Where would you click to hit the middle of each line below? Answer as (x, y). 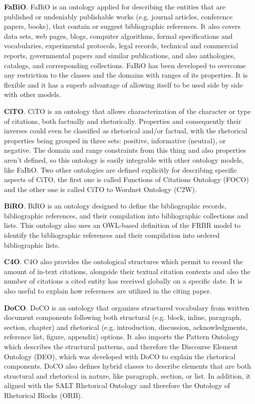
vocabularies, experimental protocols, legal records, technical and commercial (121, 46)
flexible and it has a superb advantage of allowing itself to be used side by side (124, 84)
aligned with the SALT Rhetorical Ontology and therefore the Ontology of (117, 385)
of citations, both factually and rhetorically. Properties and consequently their (123, 121)
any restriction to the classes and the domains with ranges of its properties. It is (126, 75)
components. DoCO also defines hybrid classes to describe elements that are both (127, 366)
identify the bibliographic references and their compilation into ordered (112, 235)
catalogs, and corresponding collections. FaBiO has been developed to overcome (125, 65)
